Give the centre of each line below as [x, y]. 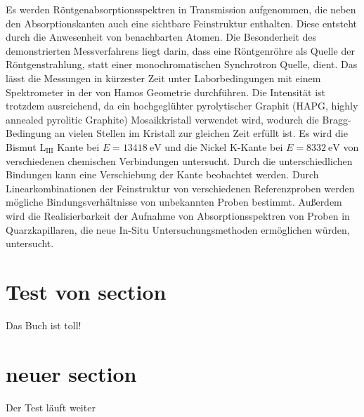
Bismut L [26, 146]
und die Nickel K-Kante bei [224, 146]
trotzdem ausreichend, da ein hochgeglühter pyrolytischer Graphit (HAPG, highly [182, 106]
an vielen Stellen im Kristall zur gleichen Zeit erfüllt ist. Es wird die [201, 133]
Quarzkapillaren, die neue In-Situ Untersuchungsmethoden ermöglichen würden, [178, 229]
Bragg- [337, 119]
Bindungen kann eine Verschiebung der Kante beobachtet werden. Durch [162, 174]
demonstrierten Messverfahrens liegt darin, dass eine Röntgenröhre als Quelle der [180, 50]
